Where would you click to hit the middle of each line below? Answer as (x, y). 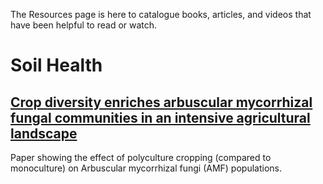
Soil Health (56, 65)
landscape (44, 133)
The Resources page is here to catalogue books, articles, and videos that (161, 14)
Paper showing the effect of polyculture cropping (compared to (141, 157)
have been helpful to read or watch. (84, 25)
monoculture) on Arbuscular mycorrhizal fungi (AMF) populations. (146, 168)
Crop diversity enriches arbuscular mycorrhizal (161, 102)
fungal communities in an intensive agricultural (160, 117)
